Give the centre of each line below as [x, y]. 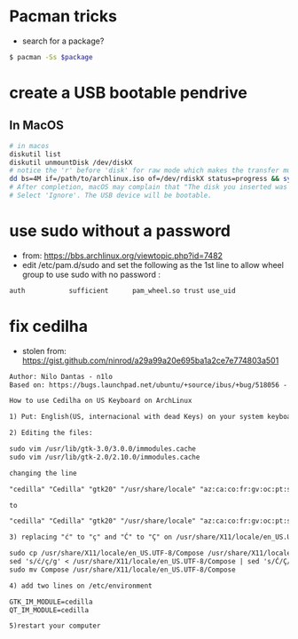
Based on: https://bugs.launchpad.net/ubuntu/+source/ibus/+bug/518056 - [149, 385]
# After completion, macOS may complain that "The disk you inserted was [149, 187]
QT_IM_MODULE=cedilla [49, 610]
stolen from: [44, 351]
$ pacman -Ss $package [51, 57]
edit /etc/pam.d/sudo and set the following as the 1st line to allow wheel [153, 264]
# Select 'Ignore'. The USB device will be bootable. [111, 196]
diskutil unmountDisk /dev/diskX [71, 162]
